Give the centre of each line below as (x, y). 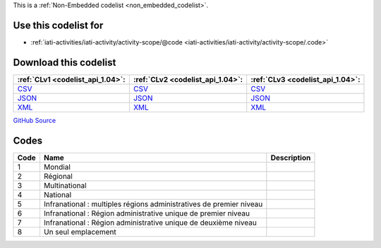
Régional (58, 176)
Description (291, 158)
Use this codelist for (58, 25)
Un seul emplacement (80, 232)
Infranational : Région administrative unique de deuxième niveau (150, 223)
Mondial (57, 167)
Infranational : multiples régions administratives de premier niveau (153, 203)
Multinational (65, 185)
